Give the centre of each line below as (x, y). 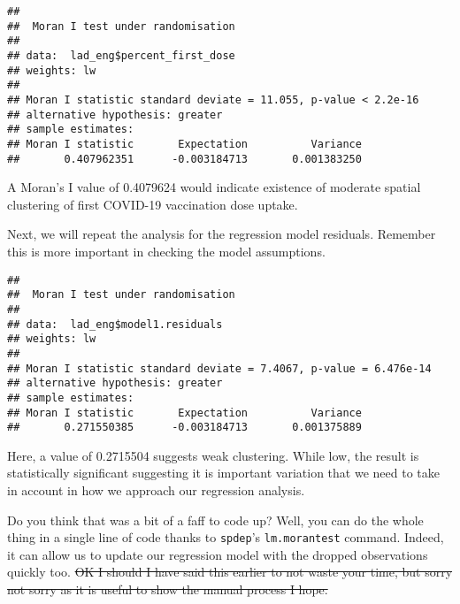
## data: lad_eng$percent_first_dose (121, 55)
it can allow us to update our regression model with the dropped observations (218, 554)
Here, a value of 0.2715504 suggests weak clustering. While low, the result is (213, 455)
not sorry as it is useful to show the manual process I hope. (168, 589)
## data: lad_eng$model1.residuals (115, 324)
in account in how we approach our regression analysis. (156, 490)
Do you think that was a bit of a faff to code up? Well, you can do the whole (215, 520)
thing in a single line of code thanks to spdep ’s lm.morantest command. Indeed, (226, 537)
